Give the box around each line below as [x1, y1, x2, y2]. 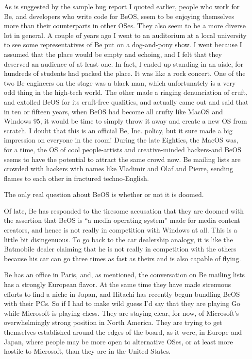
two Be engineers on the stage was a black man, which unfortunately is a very [4, 77, 236, 88]
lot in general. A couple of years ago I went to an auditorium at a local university [4, 30, 247, 40]
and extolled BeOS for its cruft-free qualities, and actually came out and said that [4, 96, 249, 107]
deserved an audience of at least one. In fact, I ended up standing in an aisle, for [4, 58, 244, 69]
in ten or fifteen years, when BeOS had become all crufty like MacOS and [4, 106, 223, 116]
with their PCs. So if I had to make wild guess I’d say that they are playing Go [4, 298, 240, 308]
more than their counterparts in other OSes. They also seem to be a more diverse [4, 20, 246, 31]
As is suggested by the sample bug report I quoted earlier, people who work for [4, 1, 240, 11]
